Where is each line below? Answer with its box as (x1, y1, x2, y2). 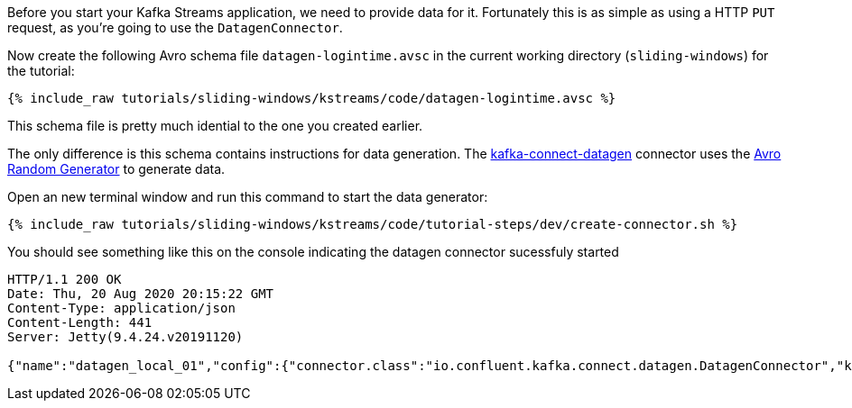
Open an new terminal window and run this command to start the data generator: (7, 189, 488, 204)
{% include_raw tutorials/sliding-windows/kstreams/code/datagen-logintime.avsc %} (7, 91, 616, 105)
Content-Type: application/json (7, 301, 236, 315)
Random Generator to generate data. (7, 161, 226, 177)
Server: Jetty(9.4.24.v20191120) (7, 330, 244, 344)
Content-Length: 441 (7, 315, 153, 330)
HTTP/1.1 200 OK (7, 272, 122, 286)
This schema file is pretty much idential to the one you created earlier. (7, 118, 423, 133)
